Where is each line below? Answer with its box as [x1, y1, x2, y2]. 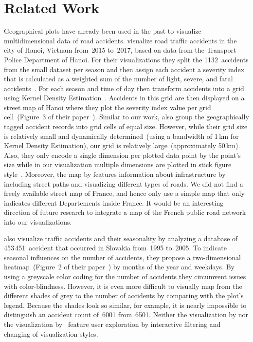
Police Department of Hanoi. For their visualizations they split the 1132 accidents [4, 54, 249, 64]
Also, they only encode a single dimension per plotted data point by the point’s [4, 150, 241, 160]
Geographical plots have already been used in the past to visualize [4, 26, 201, 36]
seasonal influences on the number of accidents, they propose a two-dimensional [4, 252, 241, 262]
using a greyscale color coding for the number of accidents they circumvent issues [4, 271, 246, 281]
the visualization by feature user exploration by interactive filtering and [4, 319, 221, 329]
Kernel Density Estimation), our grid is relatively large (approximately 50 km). [4, 140, 240, 151]
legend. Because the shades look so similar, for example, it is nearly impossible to [4, 300, 247, 310]
